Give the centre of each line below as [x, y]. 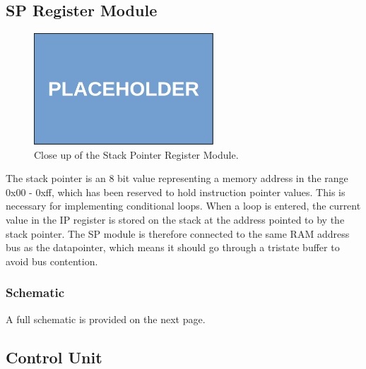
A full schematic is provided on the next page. [106, 319]
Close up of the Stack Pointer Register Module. [136, 154]
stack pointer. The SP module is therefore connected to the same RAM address [178, 233]
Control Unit [54, 357]
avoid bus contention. [52, 261]
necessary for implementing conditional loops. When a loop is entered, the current [183, 206]
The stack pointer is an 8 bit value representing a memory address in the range [177, 178]
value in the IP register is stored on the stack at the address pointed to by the [175, 220]
